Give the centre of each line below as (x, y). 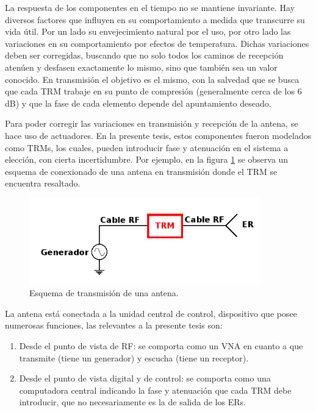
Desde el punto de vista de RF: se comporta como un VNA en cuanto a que (161, 345)
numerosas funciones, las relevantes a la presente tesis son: (114, 325)
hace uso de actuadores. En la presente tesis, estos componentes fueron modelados (158, 135)
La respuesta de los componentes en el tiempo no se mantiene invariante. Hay (150, 7)
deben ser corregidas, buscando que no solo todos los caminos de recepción (144, 55)
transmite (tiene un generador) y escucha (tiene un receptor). (134, 357)
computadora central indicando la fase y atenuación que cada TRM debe (155, 390)
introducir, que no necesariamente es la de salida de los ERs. (132, 402)
